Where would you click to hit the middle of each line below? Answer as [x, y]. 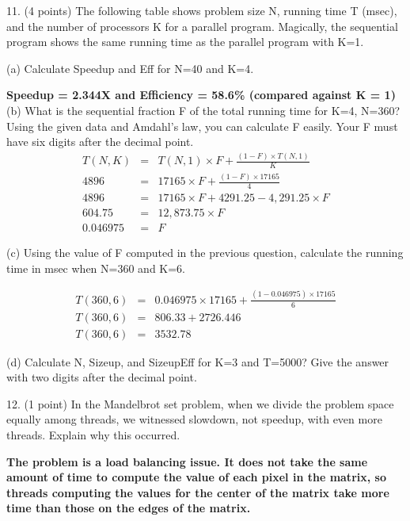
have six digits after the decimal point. [100, 142]
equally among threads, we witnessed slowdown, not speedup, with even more [194, 419]
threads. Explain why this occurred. [93, 435]
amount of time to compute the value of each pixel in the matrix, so [196, 477]
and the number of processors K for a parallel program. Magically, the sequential [202, 26]
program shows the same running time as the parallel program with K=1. [185, 42]
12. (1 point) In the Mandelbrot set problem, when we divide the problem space [200, 403]
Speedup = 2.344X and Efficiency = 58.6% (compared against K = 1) [201, 95]
